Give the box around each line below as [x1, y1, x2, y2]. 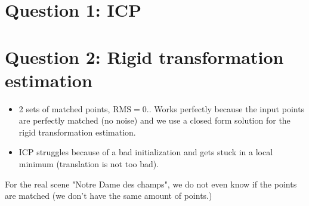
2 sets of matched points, [18, 102, 110, 115]
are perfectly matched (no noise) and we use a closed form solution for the [18, 114, 291, 127]
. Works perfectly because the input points [149, 102, 305, 115]
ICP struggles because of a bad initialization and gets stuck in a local [18, 146, 273, 158]
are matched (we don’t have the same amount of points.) [5, 189, 212, 202]
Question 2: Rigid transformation [5, 44, 284, 69]
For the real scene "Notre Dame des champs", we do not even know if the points [5, 177, 297, 190]
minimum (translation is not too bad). [18, 158, 159, 170]
